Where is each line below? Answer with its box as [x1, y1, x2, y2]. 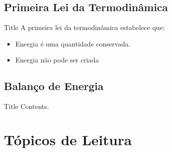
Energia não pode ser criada [15, 55, 99, 65]
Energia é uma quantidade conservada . [15, 38, 131, 48]
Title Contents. [4, 101, 49, 111]
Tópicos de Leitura [4, 129, 132, 149]
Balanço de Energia [4, 78, 103, 93]
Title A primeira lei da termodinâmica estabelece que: [4, 22, 165, 32]
